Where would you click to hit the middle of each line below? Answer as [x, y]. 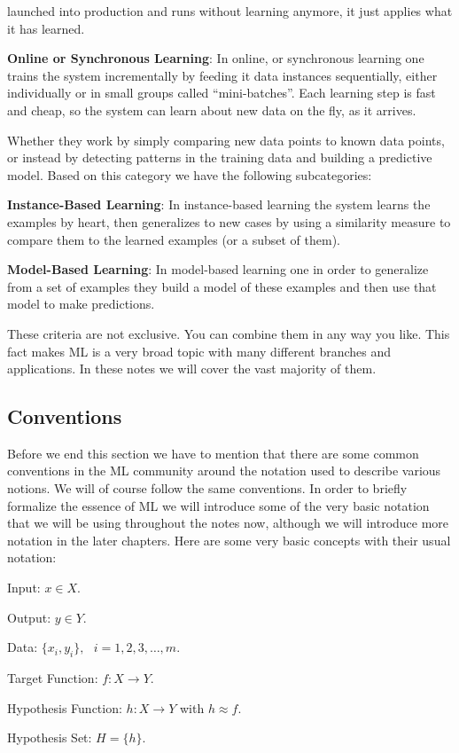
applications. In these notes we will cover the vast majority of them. [192, 369]
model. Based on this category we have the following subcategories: [190, 174]
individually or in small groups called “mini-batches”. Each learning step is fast [222, 93]
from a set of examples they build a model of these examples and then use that [222, 286]
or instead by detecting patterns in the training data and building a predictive [220, 157]
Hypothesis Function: [65, 707]
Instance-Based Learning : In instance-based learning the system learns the [219, 204]
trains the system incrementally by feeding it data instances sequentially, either [222, 75]
